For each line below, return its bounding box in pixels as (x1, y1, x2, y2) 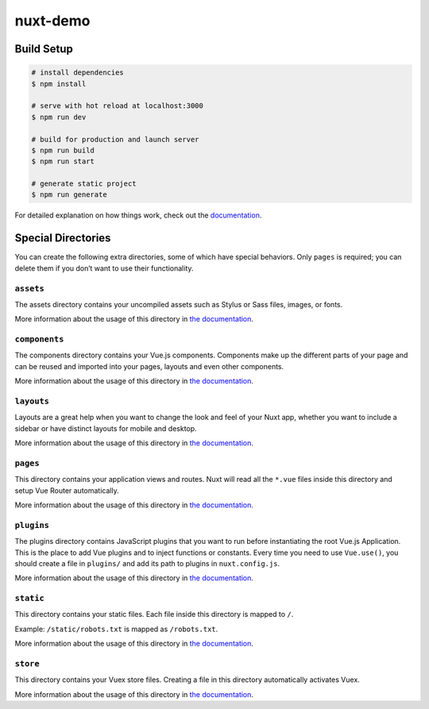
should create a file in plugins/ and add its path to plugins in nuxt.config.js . (14, 558, 280, 568)
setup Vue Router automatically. (14, 485, 119, 495)
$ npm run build (31, 145, 95, 155)
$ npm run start (31, 157, 95, 166)
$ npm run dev (31, 112, 87, 121)
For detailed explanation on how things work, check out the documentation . (14, 210, 262, 220)
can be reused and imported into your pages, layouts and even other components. (14, 361, 284, 371)
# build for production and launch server (31, 135, 199, 144)
